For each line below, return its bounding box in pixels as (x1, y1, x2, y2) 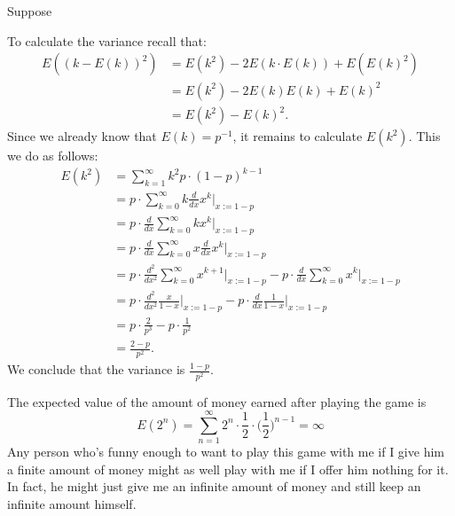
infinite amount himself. (7, 495, 137, 513)
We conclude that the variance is (7, 360, 185, 379)
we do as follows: (7, 146, 98, 165)
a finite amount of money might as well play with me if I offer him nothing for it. (7, 459, 449, 478)
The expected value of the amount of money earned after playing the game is (7, 392, 427, 410)
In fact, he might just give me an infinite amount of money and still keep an (7, 477, 421, 496)
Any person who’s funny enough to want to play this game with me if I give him (7, 442, 444, 461)
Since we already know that (7, 127, 157, 145)
